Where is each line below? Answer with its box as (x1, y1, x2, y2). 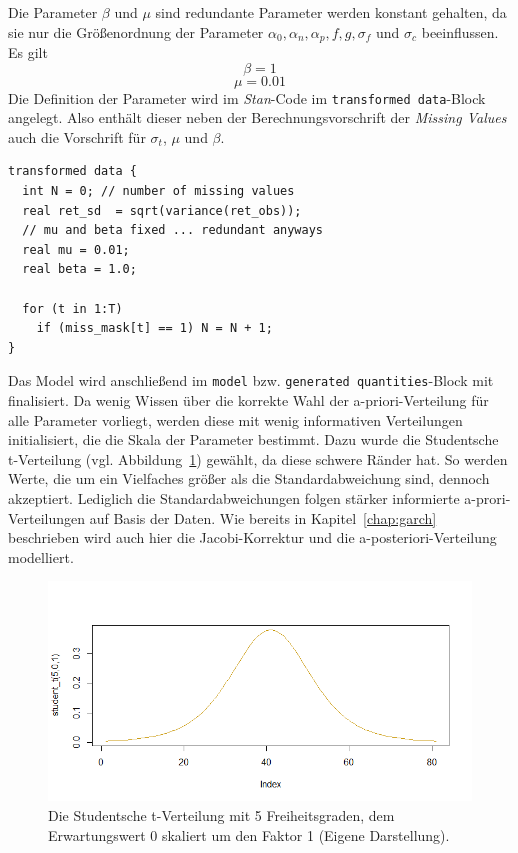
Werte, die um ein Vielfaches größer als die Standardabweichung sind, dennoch (8, 468, 490, 489)
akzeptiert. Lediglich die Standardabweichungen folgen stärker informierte (8, 488, 460, 509)
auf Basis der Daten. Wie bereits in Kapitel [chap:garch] (89, 507, 437, 528)
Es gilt (8, 42, 48, 63)
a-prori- (464, 488, 511, 509)
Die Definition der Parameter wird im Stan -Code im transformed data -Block (8, 87, 486, 108)
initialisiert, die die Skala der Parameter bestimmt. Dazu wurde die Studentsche (8, 429, 499, 450)
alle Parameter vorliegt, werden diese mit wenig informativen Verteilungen (8, 409, 463, 430)
